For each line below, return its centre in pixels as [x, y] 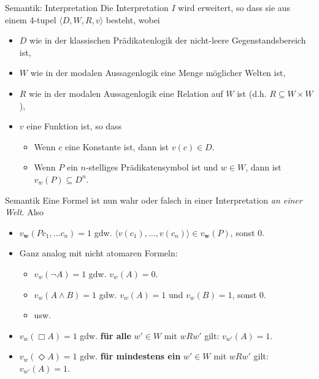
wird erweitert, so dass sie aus [234, 7]
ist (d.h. [252, 93]
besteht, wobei [133, 19]
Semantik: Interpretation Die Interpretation [87, 7]
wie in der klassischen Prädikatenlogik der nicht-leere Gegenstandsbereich [168, 40]
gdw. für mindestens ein [130, 356]
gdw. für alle [106, 335]
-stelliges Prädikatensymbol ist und [152, 167]
